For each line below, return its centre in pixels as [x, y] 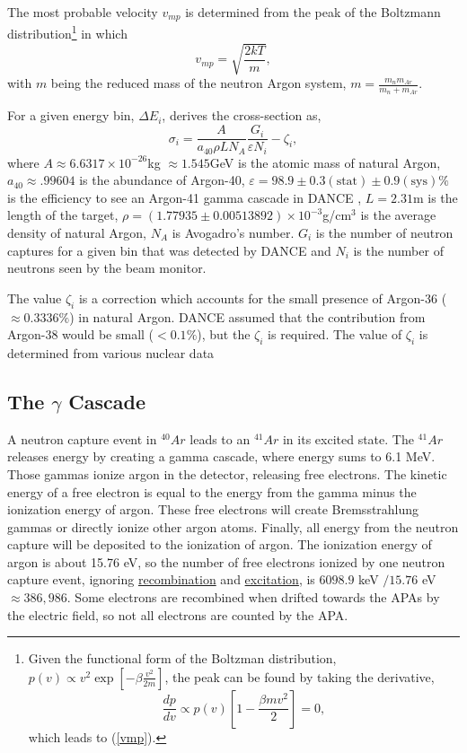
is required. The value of [335, 334]
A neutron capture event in [82, 438]
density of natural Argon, [77, 232]
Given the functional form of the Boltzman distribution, [182, 658]
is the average [398, 215]
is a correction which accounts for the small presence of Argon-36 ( [263, 298]
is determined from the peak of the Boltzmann [313, 12]
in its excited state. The [348, 438]
